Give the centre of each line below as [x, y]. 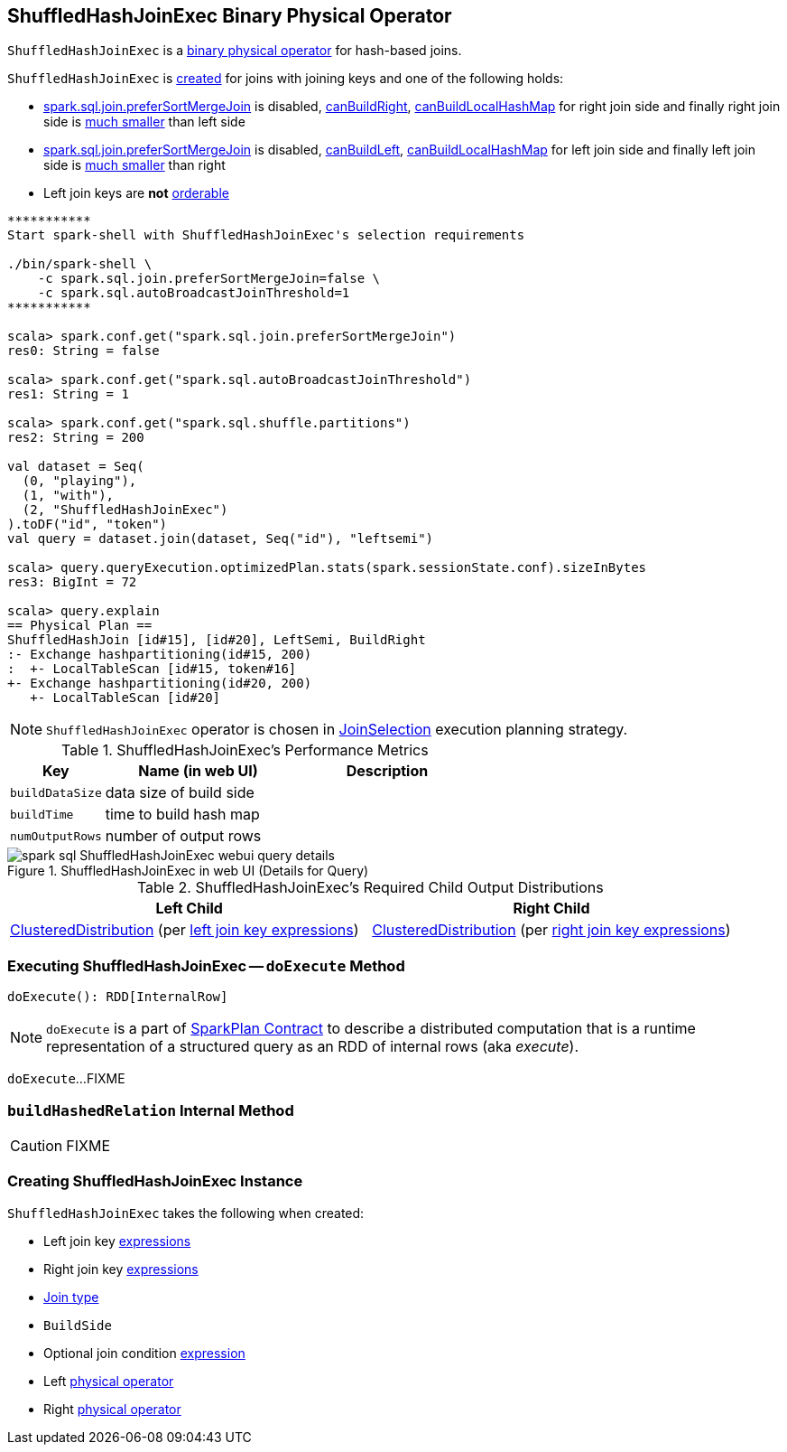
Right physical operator [112, 1409]
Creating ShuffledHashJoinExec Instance [155, 1181]
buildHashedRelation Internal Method [151, 1110]
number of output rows [183, 836]
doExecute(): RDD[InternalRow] [118, 997]
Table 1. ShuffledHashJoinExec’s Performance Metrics [245, 750]
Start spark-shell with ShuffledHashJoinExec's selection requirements [266, 235]
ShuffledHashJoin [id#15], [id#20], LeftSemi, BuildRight [217, 640]
